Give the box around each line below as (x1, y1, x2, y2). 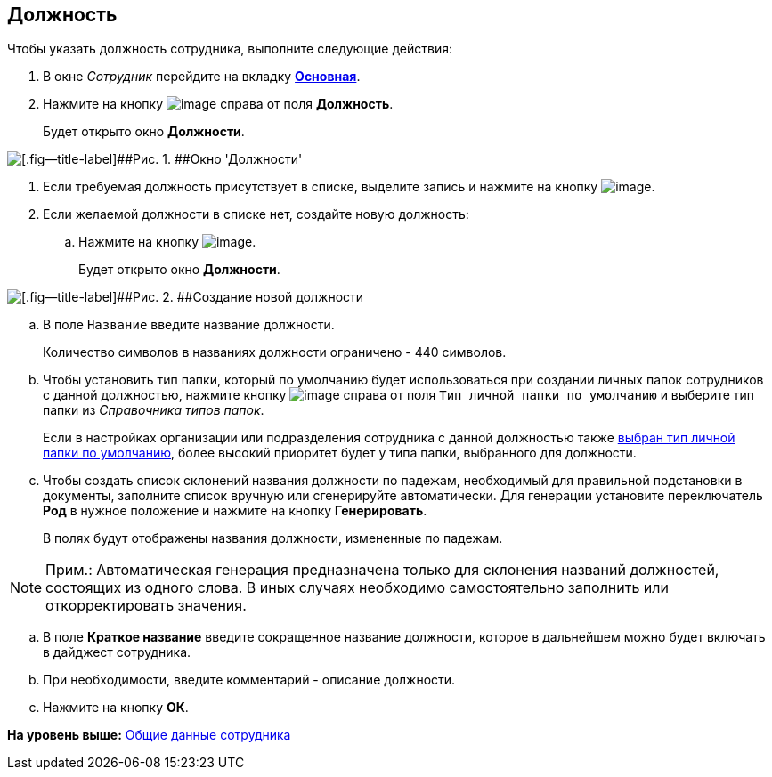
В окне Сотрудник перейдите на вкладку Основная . (43, 69, 361, 85)
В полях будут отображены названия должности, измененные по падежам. (43, 530, 503, 546)
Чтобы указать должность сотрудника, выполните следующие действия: (7, 41, 452, 57)
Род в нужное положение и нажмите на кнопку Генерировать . (43, 503, 427, 519)
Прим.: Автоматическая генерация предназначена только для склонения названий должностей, (45, 561, 719, 579)
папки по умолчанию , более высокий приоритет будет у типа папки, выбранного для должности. (43, 445, 637, 461)
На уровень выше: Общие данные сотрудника (7, 727, 291, 743)
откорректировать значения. (45, 596, 247, 615)
